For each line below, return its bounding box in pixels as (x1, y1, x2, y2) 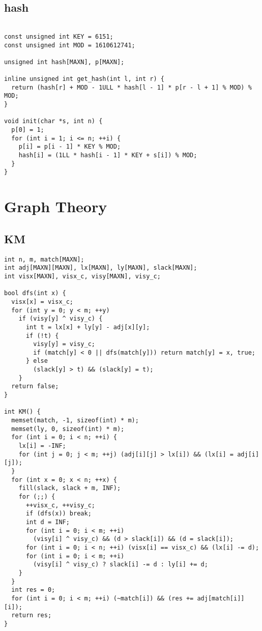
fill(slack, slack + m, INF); (18, 484, 121, 492)
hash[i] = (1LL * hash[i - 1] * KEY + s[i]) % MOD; (18, 152, 197, 159)
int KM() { (4, 408, 41, 416)
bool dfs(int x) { (4, 290, 66, 297)
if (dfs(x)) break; (25, 510, 92, 518)
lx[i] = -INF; (18, 442, 66, 450)
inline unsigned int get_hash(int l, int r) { (4, 75, 164, 83)
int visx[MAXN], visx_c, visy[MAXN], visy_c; (4, 272, 161, 280)
